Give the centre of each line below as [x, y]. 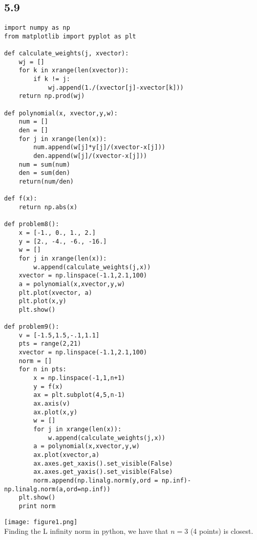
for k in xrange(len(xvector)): [74, 71]
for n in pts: [42, 369]
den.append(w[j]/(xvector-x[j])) [90, 156]
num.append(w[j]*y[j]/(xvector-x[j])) [99, 147]
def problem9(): [32, 327]
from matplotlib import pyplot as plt [70, 36]
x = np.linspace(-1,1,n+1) [79, 378]
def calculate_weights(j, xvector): [67, 54]
